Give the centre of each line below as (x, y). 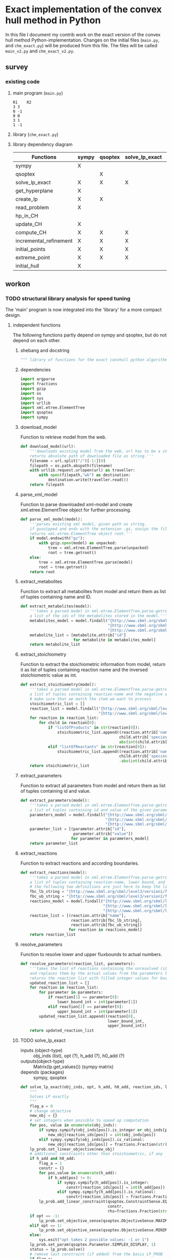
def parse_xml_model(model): (51, 519)
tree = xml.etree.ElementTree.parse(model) (86, 562)
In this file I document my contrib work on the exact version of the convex (83, 34)
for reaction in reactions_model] (105, 930)
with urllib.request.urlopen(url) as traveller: (83, 470)
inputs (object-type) (41, 1051)
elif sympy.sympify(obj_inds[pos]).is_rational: (92, 1139)
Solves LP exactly (49, 1096)
